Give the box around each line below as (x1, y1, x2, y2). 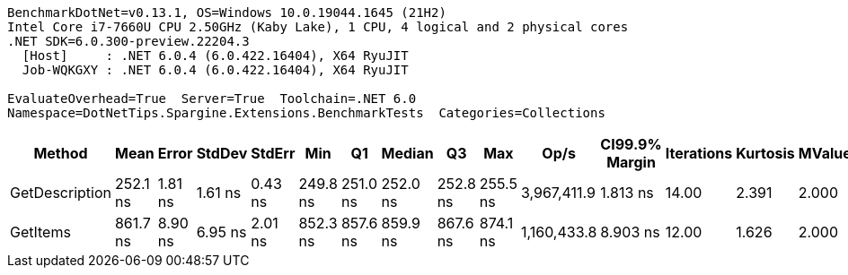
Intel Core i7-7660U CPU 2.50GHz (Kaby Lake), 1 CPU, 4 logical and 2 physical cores (7, 20, 629, 34)
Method (33, 144, 88, 162)
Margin (606, 153, 656, 171)
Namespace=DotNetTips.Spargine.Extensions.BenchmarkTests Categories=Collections (7, 106, 605, 120)
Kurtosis (736, 144, 795, 162)
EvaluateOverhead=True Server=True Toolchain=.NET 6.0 (7, 91, 417, 106)
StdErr (251, 144, 296, 162)
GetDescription (10, 184, 111, 202)
